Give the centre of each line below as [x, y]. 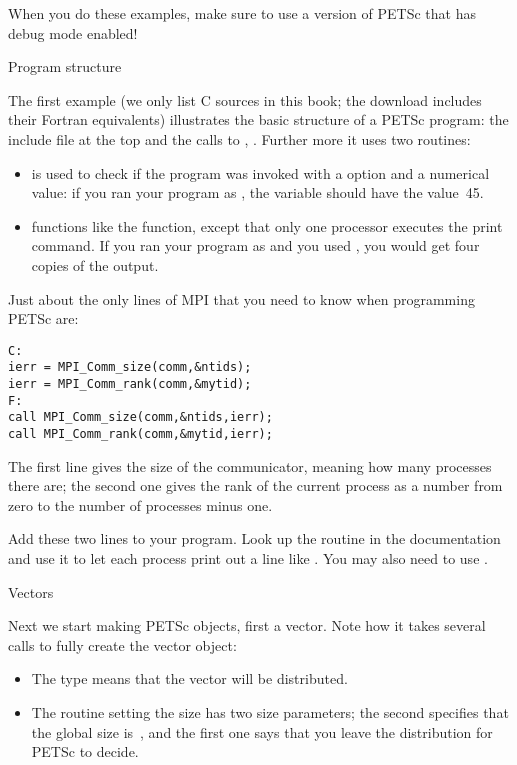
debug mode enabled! [73, 32]
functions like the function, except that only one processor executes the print [267, 225]
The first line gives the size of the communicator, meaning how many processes [250, 465]
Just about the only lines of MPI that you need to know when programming [241, 298]
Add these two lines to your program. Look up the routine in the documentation [254, 538]
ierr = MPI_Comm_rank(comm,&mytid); [130, 384]
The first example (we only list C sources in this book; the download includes [245, 99]
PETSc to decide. [85, 751]
